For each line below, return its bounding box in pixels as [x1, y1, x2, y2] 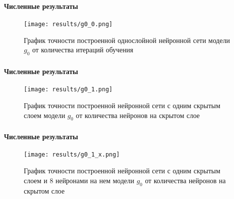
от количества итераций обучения [32, 44, 133, 55]
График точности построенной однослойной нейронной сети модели [24, 35, 230, 45]
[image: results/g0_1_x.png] [24, 151, 120, 159]
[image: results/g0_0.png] [24, 21, 113, 28]
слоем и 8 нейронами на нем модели [24, 175, 134, 185]
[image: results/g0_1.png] [24, 86, 113, 93]
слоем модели [24, 110, 65, 120]
